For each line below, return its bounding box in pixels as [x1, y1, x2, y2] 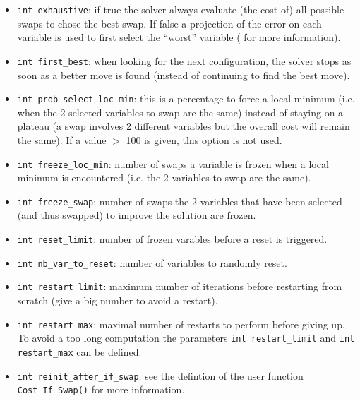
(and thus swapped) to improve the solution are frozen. [17, 208, 256, 222]
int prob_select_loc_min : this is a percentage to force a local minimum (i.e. [17, 91, 355, 106]
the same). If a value [17, 132, 107, 147]
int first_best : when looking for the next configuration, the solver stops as [17, 53, 352, 68]
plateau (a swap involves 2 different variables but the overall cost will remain [17, 119, 350, 133]
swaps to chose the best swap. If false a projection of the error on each [17, 16, 322, 30]
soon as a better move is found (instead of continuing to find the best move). [17, 67, 350, 82]
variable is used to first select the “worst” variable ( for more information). [17, 30, 341, 44]
